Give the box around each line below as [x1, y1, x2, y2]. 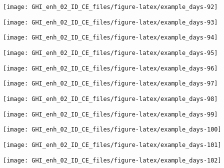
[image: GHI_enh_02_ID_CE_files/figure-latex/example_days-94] [3, 34, 218, 41]
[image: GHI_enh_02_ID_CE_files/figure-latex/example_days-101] [3, 141, 221, 148]
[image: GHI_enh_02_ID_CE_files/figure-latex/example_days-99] [3, 110, 218, 118]
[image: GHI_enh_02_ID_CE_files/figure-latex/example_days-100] [3, 126, 221, 133]
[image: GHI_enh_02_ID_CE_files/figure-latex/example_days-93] [3, 18, 218, 26]
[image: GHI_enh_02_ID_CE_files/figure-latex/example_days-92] [3, 3, 218, 10]
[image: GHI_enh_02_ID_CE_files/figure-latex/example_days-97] [3, 80, 218, 87]
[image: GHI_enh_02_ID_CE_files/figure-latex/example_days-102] [3, 156, 221, 164]
